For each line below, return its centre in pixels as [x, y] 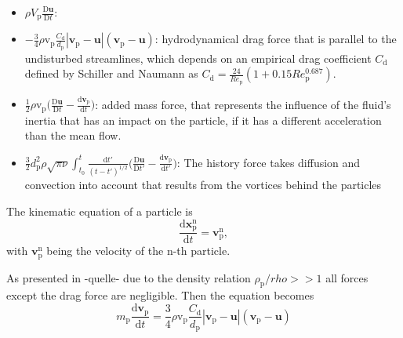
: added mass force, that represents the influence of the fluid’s [243, 104]
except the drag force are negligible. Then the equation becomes [160, 295]
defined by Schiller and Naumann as [111, 73]
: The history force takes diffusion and [269, 162]
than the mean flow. [73, 135]
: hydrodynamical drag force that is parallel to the [276, 39]
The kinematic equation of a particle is [100, 211]
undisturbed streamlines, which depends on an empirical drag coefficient [198, 58]
